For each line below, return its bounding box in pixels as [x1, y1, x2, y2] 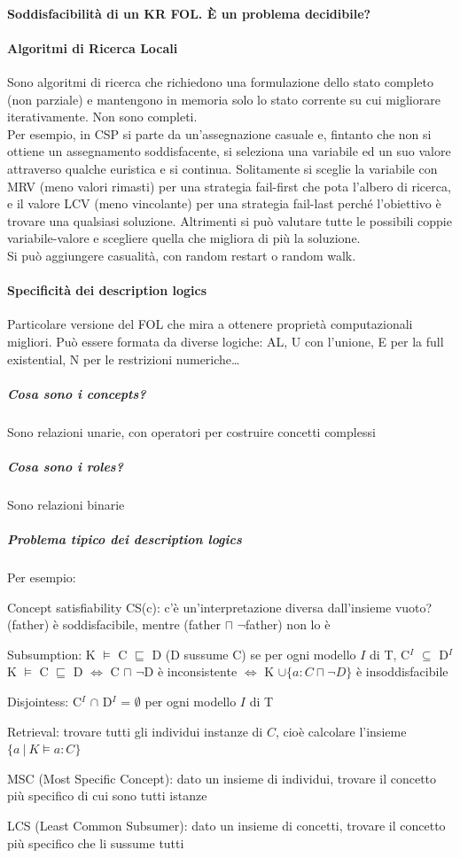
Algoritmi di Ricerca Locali [7, 38, 178, 57]
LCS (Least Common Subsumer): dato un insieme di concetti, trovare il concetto [7, 815, 446, 834]
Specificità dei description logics [7, 281, 207, 300]
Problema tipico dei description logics [7, 530, 242, 548]
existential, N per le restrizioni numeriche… [7, 349, 240, 368]
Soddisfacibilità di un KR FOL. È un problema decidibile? [7, 4, 371, 22]
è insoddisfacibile [355, 662, 448, 681]
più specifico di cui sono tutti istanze [7, 786, 207, 805]
